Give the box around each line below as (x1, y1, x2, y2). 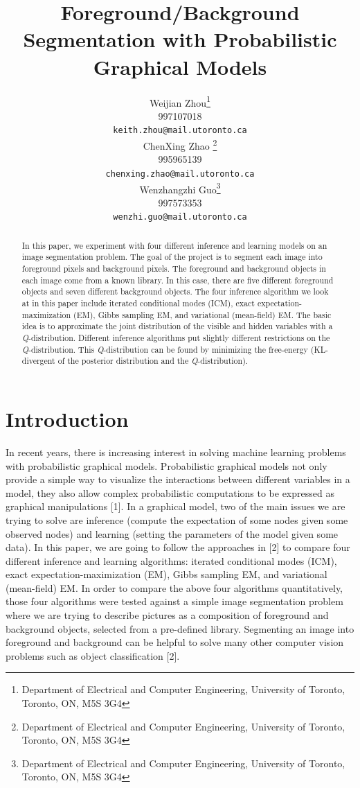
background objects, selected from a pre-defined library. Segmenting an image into (6, 621, 354, 636)
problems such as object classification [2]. (6, 648, 180, 663)
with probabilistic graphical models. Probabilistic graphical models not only (6, 458, 327, 473)
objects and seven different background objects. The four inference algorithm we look (21, 286, 329, 297)
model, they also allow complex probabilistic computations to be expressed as (6, 485, 334, 500)
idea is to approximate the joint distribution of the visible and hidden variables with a (21, 320, 333, 332)
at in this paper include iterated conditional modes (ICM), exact (21, 297, 255, 309)
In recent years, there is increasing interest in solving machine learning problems (6, 444, 346, 459)
